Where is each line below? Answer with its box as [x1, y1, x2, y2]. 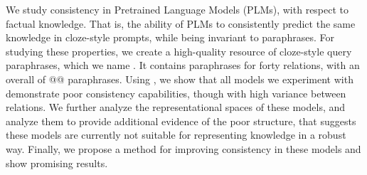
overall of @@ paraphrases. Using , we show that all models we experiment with [6, 71, 353, 86]
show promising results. [6, 155, 108, 170]
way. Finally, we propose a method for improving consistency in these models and [6, 141, 361, 156]
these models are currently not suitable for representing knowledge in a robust [6, 127, 346, 142]
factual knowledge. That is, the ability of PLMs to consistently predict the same [6, 16, 356, 31]
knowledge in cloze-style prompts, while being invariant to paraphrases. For [6, 30, 334, 45]
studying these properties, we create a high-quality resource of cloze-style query [6, 43, 352, 58]
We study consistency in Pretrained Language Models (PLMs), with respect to [6, 2, 349, 16]
